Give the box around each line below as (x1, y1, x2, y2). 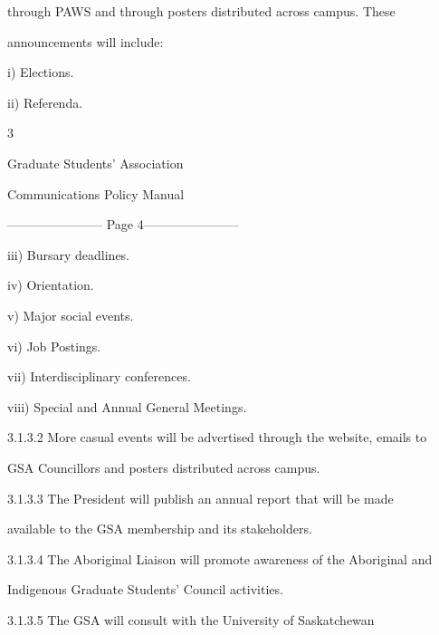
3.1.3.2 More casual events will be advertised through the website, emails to (7, 428, 427, 447)
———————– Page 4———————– (7, 215, 239, 234)
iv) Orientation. (7, 275, 94, 294)
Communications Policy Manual (7, 184, 185, 203)
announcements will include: (7, 32, 164, 51)
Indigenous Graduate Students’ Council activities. (7, 580, 283, 599)
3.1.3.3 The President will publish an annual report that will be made (7, 488, 394, 507)
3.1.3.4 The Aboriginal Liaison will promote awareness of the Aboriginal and (7, 549, 433, 568)
